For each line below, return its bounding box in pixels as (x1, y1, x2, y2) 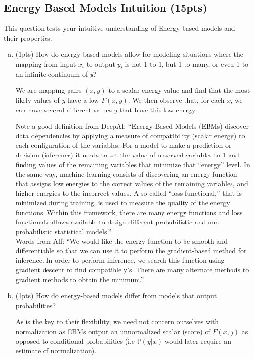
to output (86, 58, 115, 68)
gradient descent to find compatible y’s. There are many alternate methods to (15, 265, 249, 275)
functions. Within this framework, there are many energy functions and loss (15, 207, 243, 217)
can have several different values (15, 104, 112, 114)
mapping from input (15, 58, 76, 68)
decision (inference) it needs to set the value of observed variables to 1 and (15, 149, 239, 159)
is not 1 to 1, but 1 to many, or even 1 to (125, 58, 249, 68)
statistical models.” (55, 226, 111, 236)
